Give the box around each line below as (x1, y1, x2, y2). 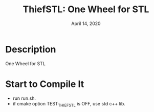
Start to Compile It (5, 78, 84, 90)
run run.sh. (12, 95, 36, 101)
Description (5, 43, 56, 55)
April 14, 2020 (71, 20, 101, 26)
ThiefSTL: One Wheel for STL (23, 4, 149, 15)
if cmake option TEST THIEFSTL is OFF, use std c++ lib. (12, 100, 125, 108)
